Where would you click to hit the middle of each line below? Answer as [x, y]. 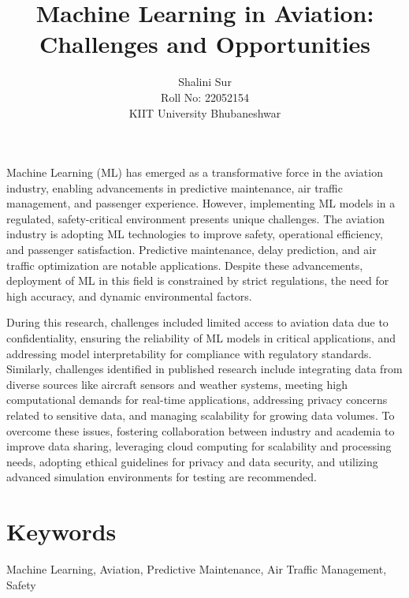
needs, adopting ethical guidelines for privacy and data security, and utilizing [192, 461]
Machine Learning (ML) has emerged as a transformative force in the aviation [195, 172]
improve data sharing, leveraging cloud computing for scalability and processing [199, 446]
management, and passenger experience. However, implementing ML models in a [201, 203]
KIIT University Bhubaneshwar [205, 112]
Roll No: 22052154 [205, 97]
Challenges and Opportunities [205, 44]
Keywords [61, 531]
